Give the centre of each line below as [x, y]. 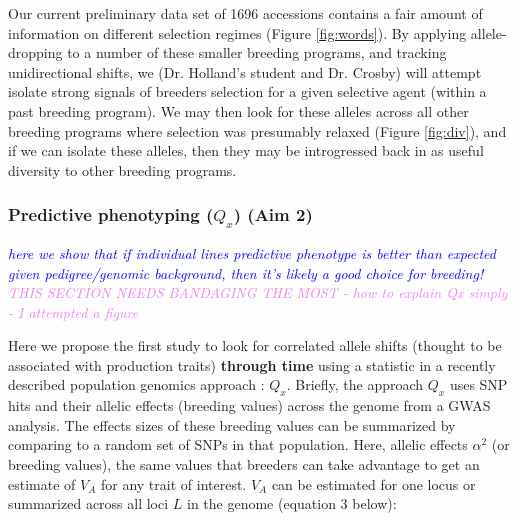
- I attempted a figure [73, 311]
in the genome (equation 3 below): [291, 503]
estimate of [42, 483]
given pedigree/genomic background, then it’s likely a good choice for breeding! [246, 272]
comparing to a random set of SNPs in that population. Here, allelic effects [238, 444]
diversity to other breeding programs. [122, 169]
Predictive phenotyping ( [111, 214]
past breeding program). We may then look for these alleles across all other [238, 110]
